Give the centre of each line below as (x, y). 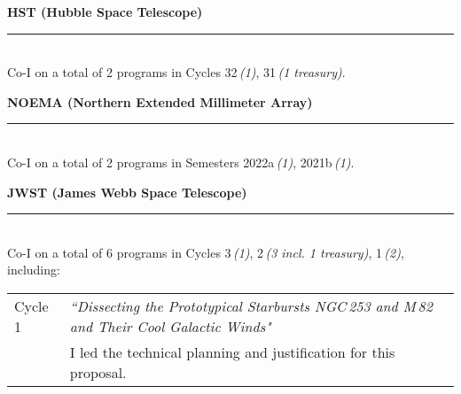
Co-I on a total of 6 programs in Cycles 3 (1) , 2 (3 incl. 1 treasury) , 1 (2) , (206, 252)
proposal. (98, 372)
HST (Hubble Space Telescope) (105, 12)
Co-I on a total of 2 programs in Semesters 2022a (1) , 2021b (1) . (181, 162)
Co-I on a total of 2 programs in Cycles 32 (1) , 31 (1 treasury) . (176, 72)
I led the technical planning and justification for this (232, 352)
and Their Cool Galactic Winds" (170, 326)
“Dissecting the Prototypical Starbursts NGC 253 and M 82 (251, 305)
